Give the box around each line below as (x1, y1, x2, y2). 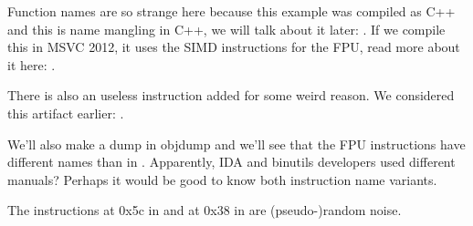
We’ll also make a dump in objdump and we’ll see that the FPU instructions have (7, 134, 466, 153)
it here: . (7, 55, 56, 74)
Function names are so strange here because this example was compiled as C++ (7, 2, 456, 20)
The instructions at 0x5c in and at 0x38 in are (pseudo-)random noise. (7, 200, 402, 220)
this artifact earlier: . (7, 103, 124, 122)
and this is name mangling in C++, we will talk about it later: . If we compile (7, 19, 446, 38)
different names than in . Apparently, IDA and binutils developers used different (7, 152, 456, 171)
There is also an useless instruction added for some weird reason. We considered (7, 86, 455, 105)
